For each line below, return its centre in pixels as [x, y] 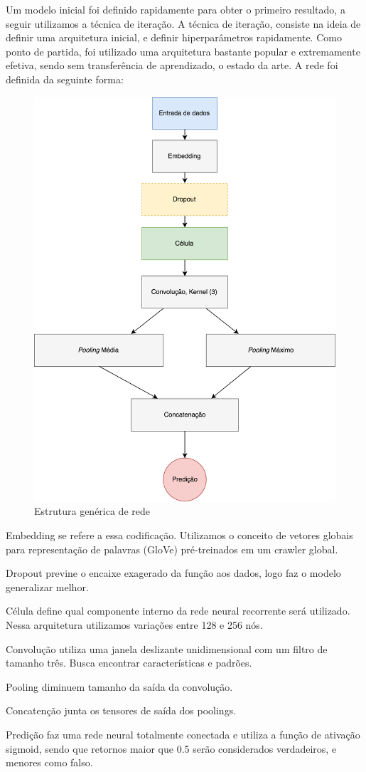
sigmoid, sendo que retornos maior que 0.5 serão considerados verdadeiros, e [171, 748]
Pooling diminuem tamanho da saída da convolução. [119, 686]
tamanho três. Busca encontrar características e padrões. [129, 663]
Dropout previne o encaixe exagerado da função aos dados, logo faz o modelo [173, 573]
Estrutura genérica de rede [92, 511]
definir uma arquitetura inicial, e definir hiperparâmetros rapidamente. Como [174, 37]
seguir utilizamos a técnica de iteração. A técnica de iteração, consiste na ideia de [183, 23]
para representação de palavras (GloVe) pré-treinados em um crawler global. [172, 549]
